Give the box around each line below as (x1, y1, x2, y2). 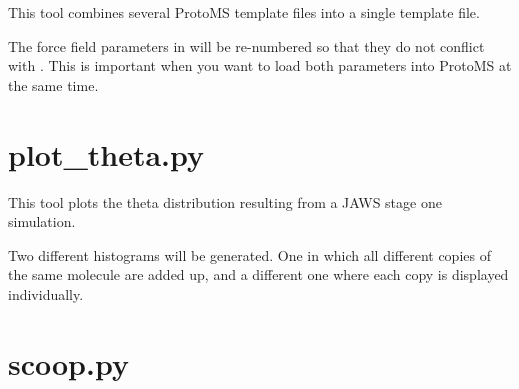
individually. (8, 283, 84, 304)
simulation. (8, 211, 76, 232)
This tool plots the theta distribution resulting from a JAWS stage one (8, 191, 442, 212)
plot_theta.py (8, 133, 205, 174)
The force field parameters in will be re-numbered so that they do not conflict (8, 35, 485, 56)
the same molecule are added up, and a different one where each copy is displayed (8, 264, 509, 285)
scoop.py (8, 342, 129, 383)
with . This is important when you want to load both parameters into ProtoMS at (8, 55, 512, 76)
